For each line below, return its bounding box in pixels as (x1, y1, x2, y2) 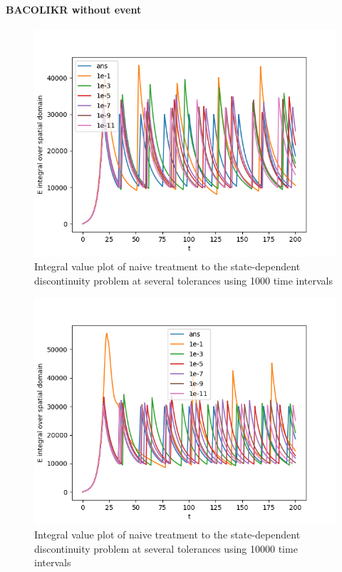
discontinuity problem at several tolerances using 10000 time (34, 541, 298, 556)
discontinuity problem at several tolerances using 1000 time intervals (34, 272, 333, 287)
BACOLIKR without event (6, 1, 142, 16)
